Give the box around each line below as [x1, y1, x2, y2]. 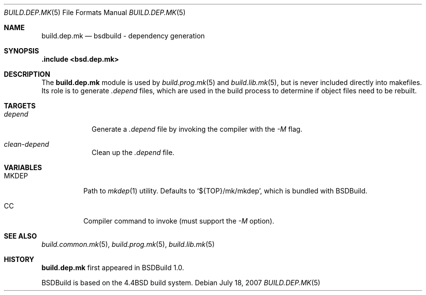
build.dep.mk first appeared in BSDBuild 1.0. [41, 263, 184, 272]
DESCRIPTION [4, 70, 51, 78]
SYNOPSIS [4, 47, 39, 55]
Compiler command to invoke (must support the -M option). [83, 217, 274, 225]
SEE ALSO [4, 232, 37, 240]
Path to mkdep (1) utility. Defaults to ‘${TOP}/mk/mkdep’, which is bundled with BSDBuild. [83, 187, 368, 195]
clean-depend [4, 140, 49, 148]
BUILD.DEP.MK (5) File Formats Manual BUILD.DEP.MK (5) [4, 8, 186, 17]
